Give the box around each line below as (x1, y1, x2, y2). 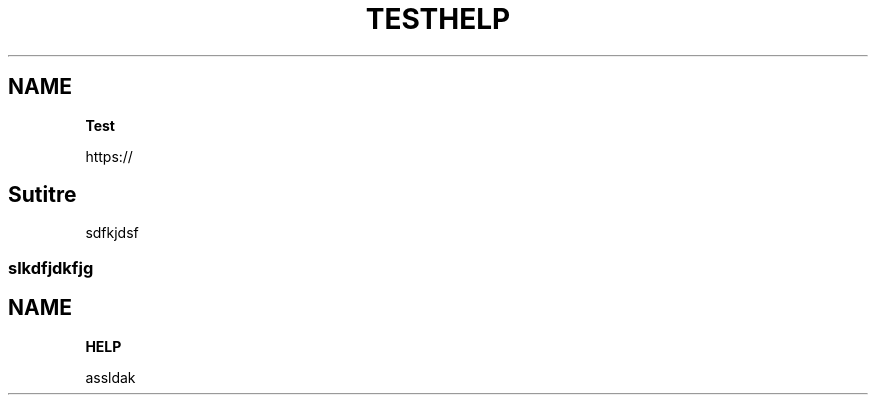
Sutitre (8, 182, 77, 208)
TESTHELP (365, 2, 511, 36)
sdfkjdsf (85, 224, 139, 242)
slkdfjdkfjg (8, 257, 94, 278)
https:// (85, 147, 133, 165)
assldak (85, 368, 136, 386)
